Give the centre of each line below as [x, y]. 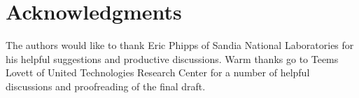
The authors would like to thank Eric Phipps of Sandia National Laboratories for [180, 45]
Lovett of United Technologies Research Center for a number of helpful [158, 72]
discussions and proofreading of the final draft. [106, 86]
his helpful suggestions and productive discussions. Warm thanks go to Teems [172, 58]
